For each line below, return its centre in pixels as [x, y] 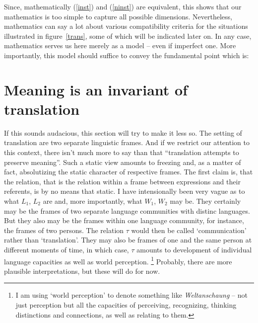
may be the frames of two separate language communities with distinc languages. [127, 210]
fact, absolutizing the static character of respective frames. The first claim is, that [129, 172]
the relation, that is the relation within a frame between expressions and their [122, 181]
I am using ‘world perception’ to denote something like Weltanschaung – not [131, 295]
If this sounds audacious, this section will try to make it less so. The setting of [123, 132]
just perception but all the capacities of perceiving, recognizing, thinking [126, 305]
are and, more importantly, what [93, 201]
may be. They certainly [205, 201]
